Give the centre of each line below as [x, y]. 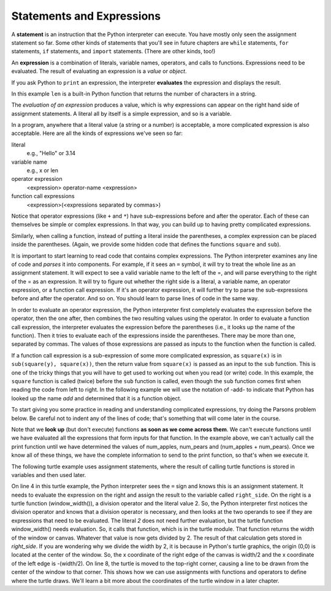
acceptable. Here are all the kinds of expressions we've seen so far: [97, 133]
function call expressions [43, 196]
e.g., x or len [42, 170]
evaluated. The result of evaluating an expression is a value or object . [99, 71]
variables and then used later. [49, 475]
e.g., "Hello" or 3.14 [51, 153]
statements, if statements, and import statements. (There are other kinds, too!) [113, 51]
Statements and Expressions [86, 16]
